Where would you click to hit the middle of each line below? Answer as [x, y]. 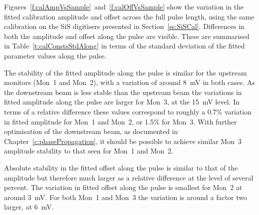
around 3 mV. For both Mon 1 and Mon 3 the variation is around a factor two [126, 197]
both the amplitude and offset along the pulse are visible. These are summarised [127, 36]
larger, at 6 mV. [29, 207]
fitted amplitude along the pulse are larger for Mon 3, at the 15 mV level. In [122, 102]
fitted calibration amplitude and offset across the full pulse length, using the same [129, 16]
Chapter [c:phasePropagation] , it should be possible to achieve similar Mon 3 [123, 141]
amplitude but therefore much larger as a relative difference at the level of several [129, 177]
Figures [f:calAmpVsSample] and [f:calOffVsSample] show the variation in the [124, 6]
